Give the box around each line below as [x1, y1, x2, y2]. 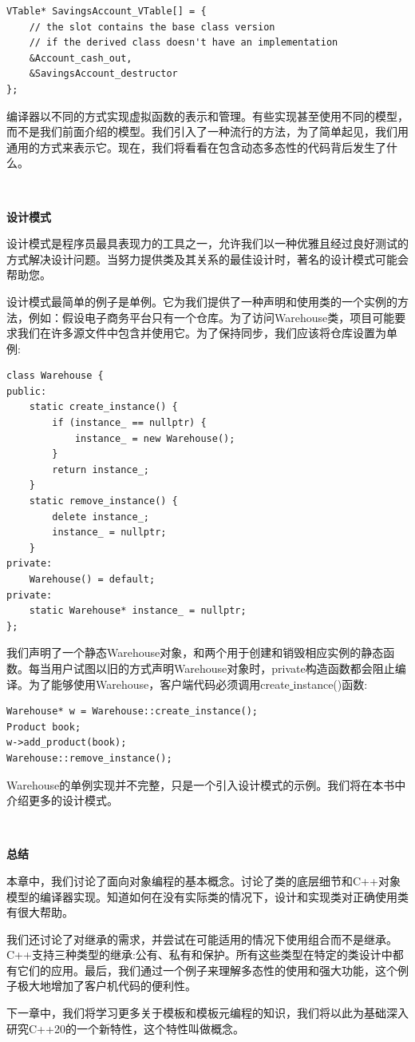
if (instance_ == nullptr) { [52, 417, 207, 429]
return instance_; [52, 463, 149, 475]
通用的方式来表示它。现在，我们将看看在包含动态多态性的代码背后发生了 [6, 138, 386, 155]
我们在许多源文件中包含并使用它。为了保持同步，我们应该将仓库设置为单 [17, 324, 397, 341]
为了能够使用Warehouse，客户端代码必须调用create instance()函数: [28, 675, 368, 692]
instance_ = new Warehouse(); [74, 432, 235, 444]
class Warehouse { [6, 370, 104, 382]
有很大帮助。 [6, 904, 73, 921]
